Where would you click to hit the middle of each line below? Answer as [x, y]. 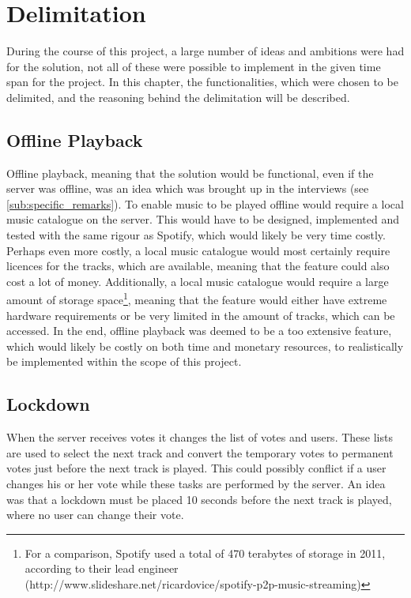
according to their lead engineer [102, 568]
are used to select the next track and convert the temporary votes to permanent [200, 452]
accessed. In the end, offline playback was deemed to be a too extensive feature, [199, 331]
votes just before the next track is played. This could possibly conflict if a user [196, 468]
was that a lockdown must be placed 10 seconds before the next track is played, [199, 499]
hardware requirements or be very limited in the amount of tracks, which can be [201, 315]
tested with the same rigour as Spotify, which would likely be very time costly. [196, 235]
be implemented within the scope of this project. [124, 361]
